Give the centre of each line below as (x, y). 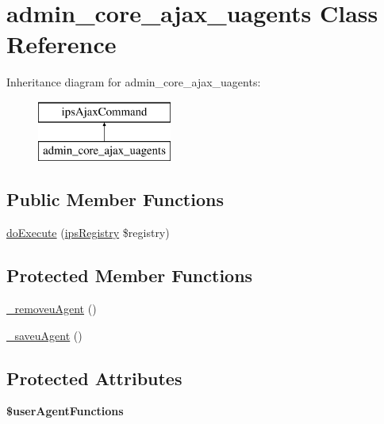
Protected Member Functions (130, 275)
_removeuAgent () (52, 309)
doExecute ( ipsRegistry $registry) (88, 233)
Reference (61, 44)
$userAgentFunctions (65, 411)
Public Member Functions (115, 199)
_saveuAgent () (44, 335)
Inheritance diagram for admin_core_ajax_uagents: (134, 82)
